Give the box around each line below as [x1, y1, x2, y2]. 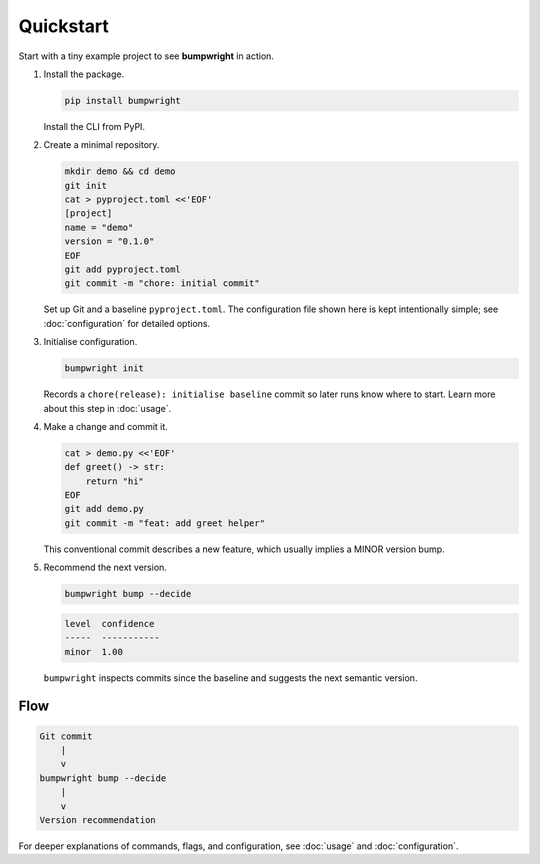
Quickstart [18, 15, 110, 37]
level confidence [64, 618, 155, 629]
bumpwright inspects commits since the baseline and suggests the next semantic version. [43, 671, 418, 684]
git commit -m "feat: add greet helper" [64, 517, 265, 529]
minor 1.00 [64, 646, 124, 657]
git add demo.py [64, 503, 145, 515]
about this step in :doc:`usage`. [43, 402, 172, 414]
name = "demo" [64, 221, 134, 233]
